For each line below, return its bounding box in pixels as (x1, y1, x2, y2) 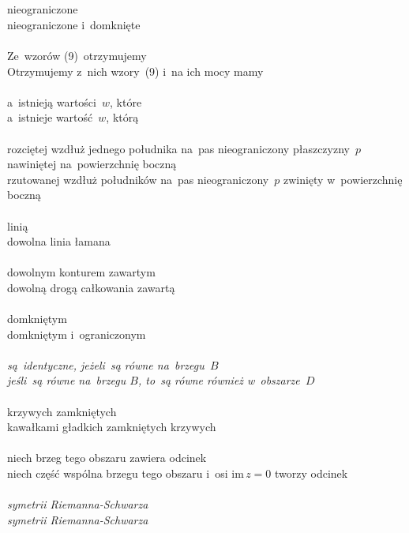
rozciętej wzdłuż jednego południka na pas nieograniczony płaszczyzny (7, 140, 350, 156)
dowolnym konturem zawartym (7, 264, 156, 280)
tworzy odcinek (274, 465, 348, 481)
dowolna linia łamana (7, 233, 111, 250)
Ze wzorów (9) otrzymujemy (7, 47, 147, 63)
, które (110, 93, 142, 110)
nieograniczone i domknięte (7, 16, 141, 32)
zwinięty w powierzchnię (283, 171, 403, 187)
